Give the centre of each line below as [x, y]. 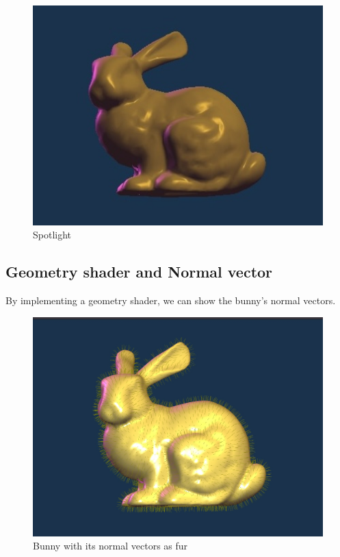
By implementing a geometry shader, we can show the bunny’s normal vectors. [171, 300]
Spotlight [52, 235]
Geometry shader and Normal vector [139, 272]
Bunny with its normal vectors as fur [110, 546]
